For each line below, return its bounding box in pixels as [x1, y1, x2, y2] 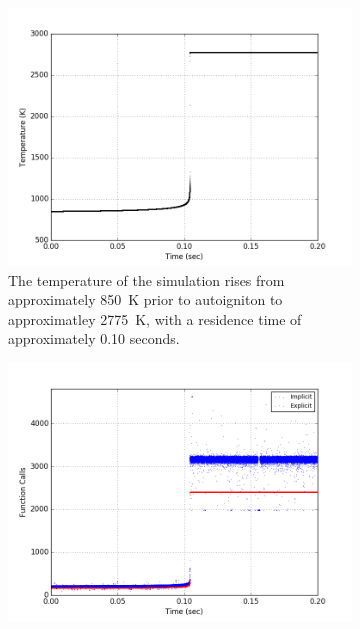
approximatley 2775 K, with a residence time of [8, 308, 302, 329]
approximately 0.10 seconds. [8, 328, 180, 349]
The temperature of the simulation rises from [8, 269, 285, 290]
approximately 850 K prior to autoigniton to [8, 289, 283, 310]
